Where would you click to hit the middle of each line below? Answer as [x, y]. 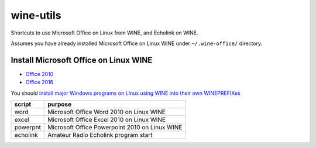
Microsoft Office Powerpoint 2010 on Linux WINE [115, 128]
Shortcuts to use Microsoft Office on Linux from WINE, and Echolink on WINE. [104, 33]
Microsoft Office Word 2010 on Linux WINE [107, 112]
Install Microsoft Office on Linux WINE [82, 60]
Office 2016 [39, 82]
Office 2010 [39, 74]
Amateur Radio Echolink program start [100, 135]
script [23, 104]
